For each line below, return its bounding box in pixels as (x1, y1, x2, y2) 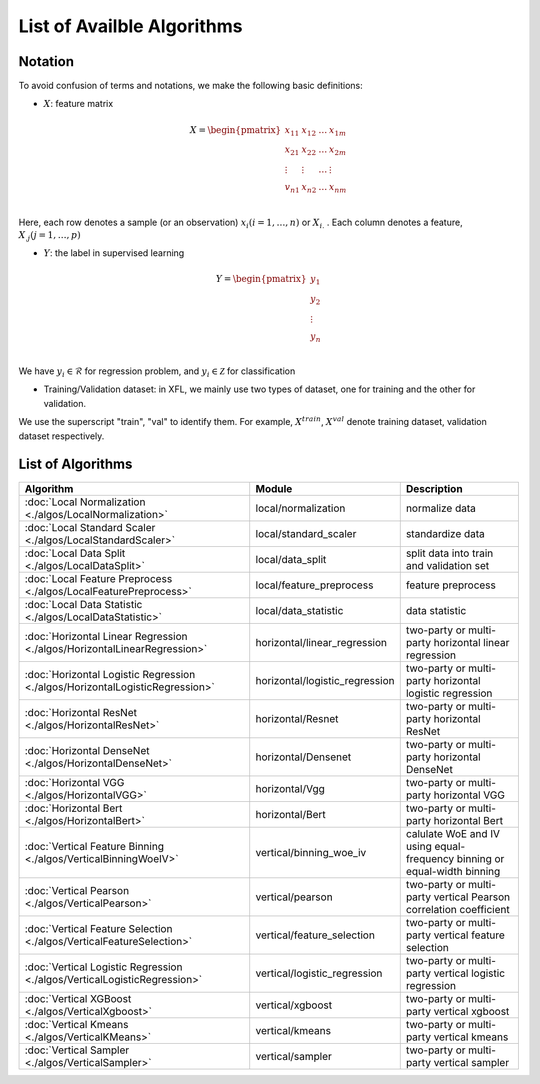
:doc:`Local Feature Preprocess (24, 571, 173, 585)
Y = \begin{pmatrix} (215, 273, 307, 285)
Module (255, 481, 293, 495)
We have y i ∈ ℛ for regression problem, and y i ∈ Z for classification (18, 365, 296, 379)
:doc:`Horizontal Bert (24, 801, 123, 815)
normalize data (405, 501, 477, 515)
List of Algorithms (18, 456, 133, 473)
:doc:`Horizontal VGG (24, 775, 125, 789)
